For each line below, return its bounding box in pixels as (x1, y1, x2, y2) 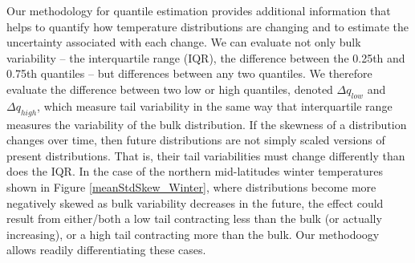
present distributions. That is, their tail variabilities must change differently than (6, 147, 405, 164)
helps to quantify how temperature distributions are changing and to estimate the (6, 18, 409, 34)
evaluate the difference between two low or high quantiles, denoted (6, 80, 333, 97)
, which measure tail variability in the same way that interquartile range (37, 97, 393, 114)
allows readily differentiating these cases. (6, 241, 206, 258)
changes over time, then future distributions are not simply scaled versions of (6, 131, 385, 148)
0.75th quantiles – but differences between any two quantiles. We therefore (6, 65, 372, 82)
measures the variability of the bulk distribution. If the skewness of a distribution (6, 115, 407, 132)
